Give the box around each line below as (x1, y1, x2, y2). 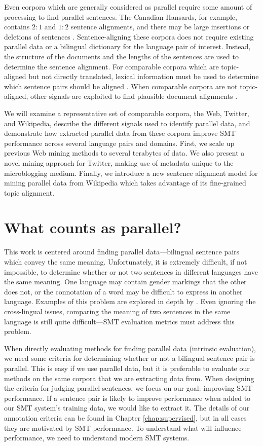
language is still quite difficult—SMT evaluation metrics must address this (4, 316, 235, 326)
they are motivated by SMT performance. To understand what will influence (4, 422, 242, 433)
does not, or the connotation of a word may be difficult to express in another (4, 286, 243, 296)
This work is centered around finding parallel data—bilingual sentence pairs (4, 246, 240, 257)
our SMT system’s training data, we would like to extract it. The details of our (4, 402, 250, 413)
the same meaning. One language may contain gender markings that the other (4, 276, 247, 287)
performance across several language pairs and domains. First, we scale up (4, 137, 235, 148)
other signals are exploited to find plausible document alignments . (30, 91, 238, 101)
